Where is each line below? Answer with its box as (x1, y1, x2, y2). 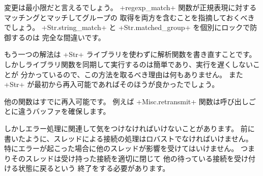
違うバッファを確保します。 (18, 106, 110, 116)
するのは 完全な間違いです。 (11, 32, 105, 42)
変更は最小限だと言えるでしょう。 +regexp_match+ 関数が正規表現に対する (4, 2, 257, 12)
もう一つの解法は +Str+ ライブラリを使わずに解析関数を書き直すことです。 (4, 49, 256, 60)
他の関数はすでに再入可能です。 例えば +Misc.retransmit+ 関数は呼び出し (4, 96, 249, 106)
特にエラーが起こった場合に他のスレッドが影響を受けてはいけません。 (4, 143, 239, 154)
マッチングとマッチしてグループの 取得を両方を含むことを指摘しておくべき (4, 12, 255, 22)
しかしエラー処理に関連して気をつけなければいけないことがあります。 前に (4, 123, 255, 133)
